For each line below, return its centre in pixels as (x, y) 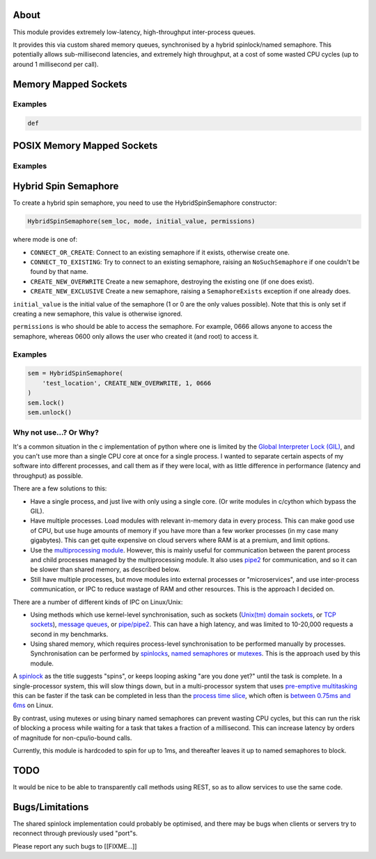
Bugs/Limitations (51, 807)
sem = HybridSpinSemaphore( (75, 373)
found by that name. (59, 272)
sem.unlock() (50, 412)
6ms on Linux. (33, 705)
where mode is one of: (45, 240)
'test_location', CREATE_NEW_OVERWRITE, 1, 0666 (127, 383)
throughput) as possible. (48, 475)
